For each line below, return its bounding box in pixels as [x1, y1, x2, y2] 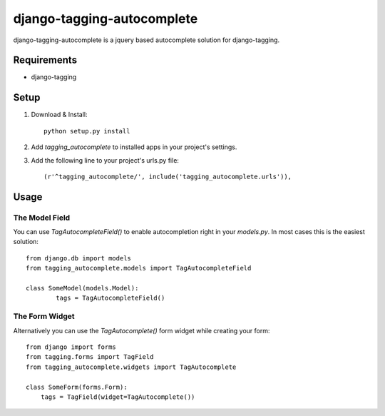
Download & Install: [31, 111, 88, 119]
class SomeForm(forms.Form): [26, 382, 128, 391]
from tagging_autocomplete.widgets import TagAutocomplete [26, 362, 237, 371]
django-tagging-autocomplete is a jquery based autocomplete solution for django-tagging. [13, 36, 280, 44]
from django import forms [26, 343, 117, 351]
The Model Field [13, 213, 71, 223]
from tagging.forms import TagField [26, 353, 154, 361]
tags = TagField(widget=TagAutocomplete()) [40, 392, 195, 401]
